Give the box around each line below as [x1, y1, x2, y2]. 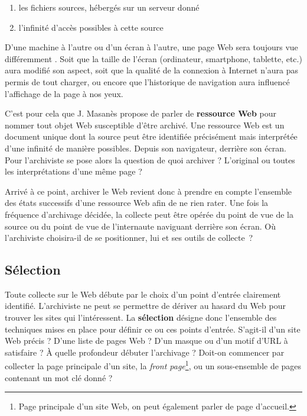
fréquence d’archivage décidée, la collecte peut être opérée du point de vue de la [5, 208, 293, 220]
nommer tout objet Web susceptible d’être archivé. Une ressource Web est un [5, 118, 285, 131]
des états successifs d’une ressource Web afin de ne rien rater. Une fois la [5, 196, 269, 209]
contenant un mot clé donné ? [5, 371, 113, 383]
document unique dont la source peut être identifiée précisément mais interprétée [5, 130, 298, 143]
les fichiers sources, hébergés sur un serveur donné [18, 1, 200, 13]
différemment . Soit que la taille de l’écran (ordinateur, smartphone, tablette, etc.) [5, 52, 302, 65]
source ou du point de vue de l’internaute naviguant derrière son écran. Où [5, 220, 276, 232]
